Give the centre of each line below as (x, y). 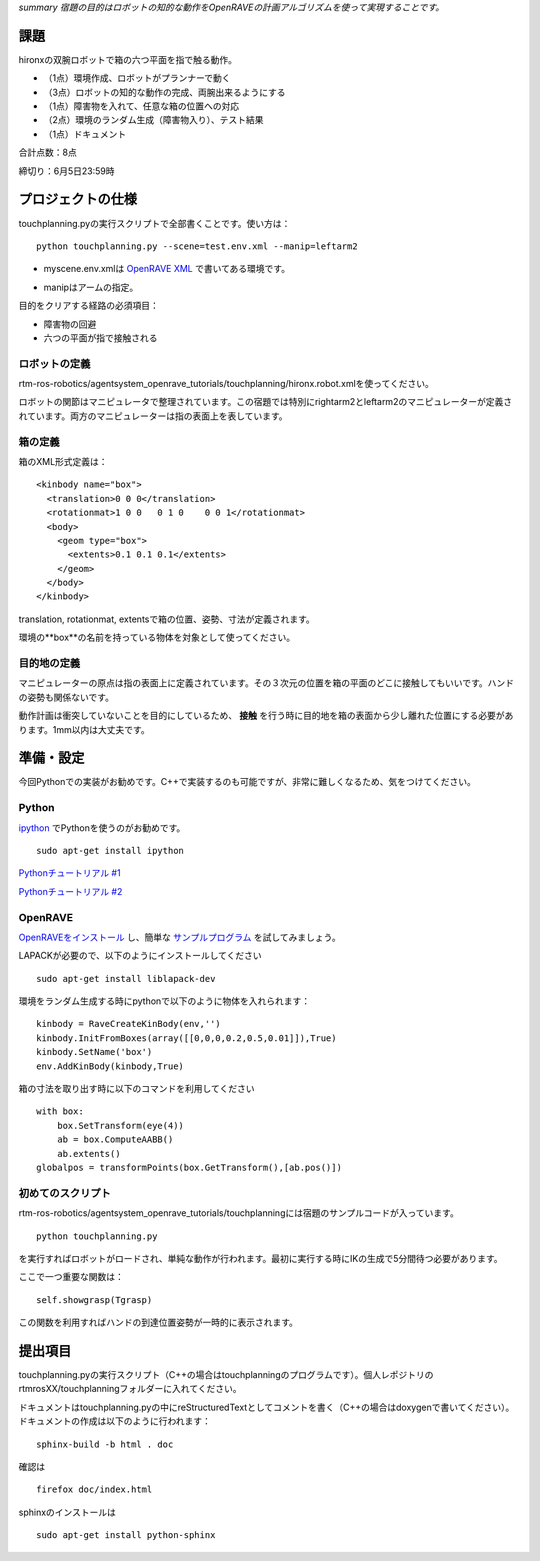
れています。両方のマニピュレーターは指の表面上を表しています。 (153, 416)
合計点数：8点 (47, 152)
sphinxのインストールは (67, 1512)
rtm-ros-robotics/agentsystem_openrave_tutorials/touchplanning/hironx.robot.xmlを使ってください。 (226, 384)
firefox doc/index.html (94, 1489)
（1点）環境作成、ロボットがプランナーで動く (137, 78)
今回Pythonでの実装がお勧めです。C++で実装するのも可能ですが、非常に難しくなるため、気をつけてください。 (247, 782)
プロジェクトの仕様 (77, 199)
